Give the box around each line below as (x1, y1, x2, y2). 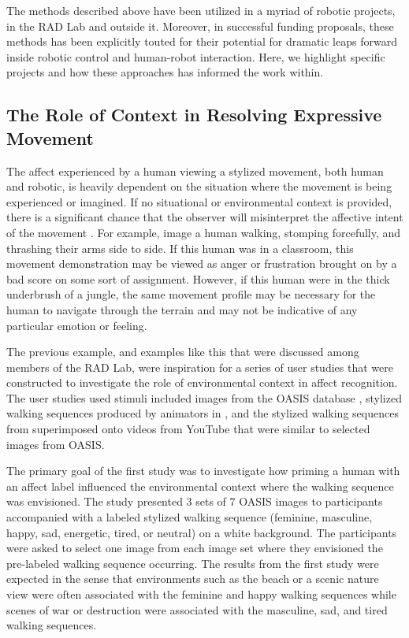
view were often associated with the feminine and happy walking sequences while (6, 586, 396, 602)
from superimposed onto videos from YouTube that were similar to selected (6, 421, 370, 437)
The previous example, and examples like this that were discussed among (6, 343, 359, 360)
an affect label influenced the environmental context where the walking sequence (6, 477, 394, 494)
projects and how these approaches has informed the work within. (6, 64, 324, 80)
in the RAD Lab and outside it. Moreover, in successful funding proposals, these (6, 17, 394, 34)
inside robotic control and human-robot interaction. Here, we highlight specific (6, 48, 385, 65)
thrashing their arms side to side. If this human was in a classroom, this (6, 239, 354, 256)
